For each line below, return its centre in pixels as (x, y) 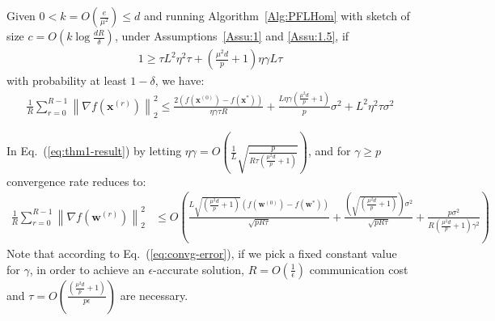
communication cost (359, 269)
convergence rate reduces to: (76, 181)
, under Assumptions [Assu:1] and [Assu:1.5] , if (232, 36)
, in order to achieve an (87, 269)
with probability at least (67, 80)
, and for (329, 151)
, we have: (180, 80)
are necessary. (154, 295)
